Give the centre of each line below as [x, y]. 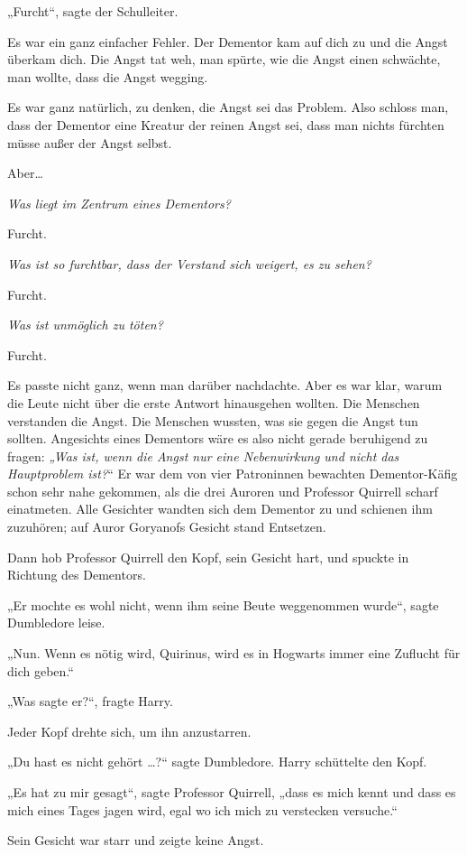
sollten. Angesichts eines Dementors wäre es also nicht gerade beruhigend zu [218, 438]
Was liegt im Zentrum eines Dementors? [119, 203]
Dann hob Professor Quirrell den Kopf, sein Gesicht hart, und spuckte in [208, 557]
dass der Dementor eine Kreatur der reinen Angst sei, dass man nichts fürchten [226, 124]
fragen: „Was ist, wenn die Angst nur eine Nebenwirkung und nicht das [203, 455]
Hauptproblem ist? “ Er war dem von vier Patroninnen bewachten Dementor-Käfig [233, 474]
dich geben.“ [41, 670]
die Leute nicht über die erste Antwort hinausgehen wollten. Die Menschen [214, 402]
